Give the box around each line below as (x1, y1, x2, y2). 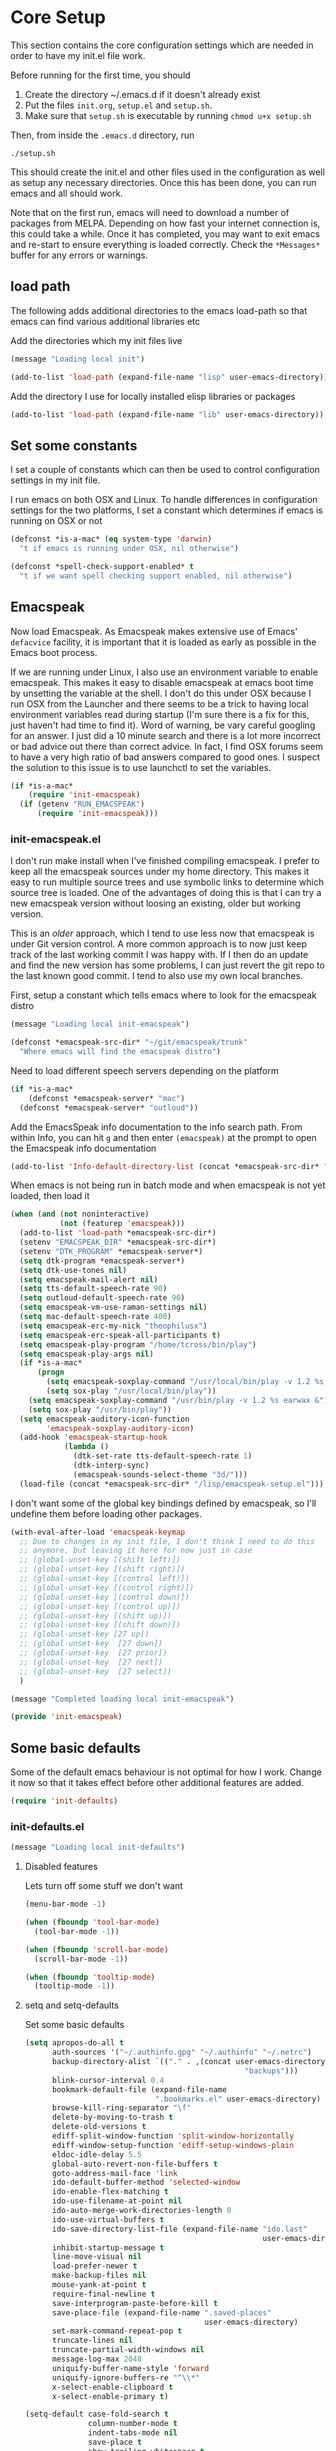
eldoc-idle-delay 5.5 (51, 2149, 142, 2160)
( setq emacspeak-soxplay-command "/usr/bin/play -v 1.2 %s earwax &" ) (28, 1395, 329, 1405)
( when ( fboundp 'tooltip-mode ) (24, 1972, 156, 1982)
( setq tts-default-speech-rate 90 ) (19, 1284, 168, 1294)
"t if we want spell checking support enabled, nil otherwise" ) (19, 571, 293, 581)
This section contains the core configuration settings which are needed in (10, 39, 314, 51)
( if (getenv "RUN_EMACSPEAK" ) (19, 799, 145, 810)
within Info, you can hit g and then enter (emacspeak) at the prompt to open (10, 1131, 317, 1143)
